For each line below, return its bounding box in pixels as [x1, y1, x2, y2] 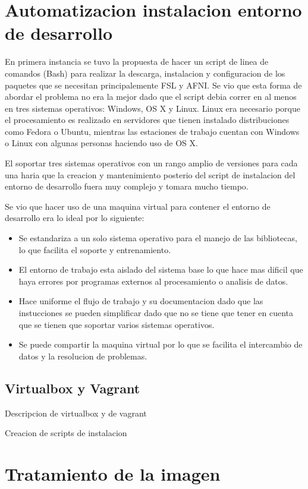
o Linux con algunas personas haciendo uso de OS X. [5, 137, 198, 149]
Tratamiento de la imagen [5, 461, 221, 485]
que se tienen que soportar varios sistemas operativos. [18, 318, 215, 330]
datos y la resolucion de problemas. [18, 349, 147, 362]
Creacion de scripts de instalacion [5, 427, 127, 439]
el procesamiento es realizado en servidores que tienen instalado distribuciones [5, 113, 290, 126]
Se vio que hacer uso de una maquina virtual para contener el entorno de [5, 200, 271, 212]
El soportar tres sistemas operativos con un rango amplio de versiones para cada [5, 157, 298, 169]
